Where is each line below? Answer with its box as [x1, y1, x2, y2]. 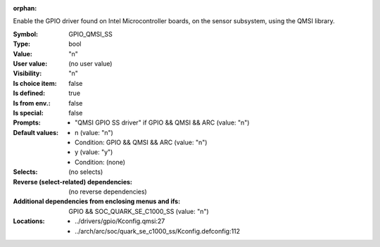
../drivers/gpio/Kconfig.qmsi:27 [75, 217, 165, 225]
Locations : [13, 217, 45, 225]
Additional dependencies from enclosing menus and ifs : [13, 197, 181, 205]
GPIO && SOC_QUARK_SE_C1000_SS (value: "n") [68, 207, 209, 215]
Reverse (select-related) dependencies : [13, 177, 133, 186]
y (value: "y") [75, 148, 113, 156]
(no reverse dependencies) [68, 187, 147, 196]
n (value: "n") [75, 128, 114, 137]
